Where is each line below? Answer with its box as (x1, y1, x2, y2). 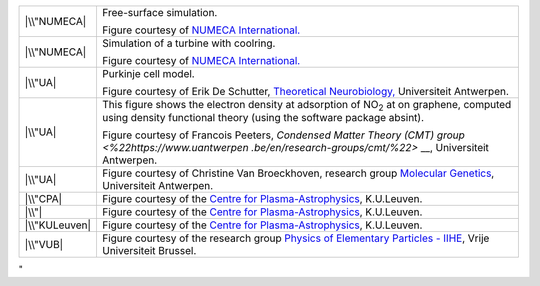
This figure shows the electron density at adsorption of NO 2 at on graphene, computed (101, 98, 512, 114)
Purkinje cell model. (101, 67, 195, 80)
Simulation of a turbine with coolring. (101, 36, 276, 50)
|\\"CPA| (24, 191, 63, 205)
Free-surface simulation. (101, 6, 218, 19)
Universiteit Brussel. (101, 243, 197, 257)
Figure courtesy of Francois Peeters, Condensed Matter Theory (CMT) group (101, 128, 465, 142)
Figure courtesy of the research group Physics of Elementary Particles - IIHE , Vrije (101, 231, 490, 245)
